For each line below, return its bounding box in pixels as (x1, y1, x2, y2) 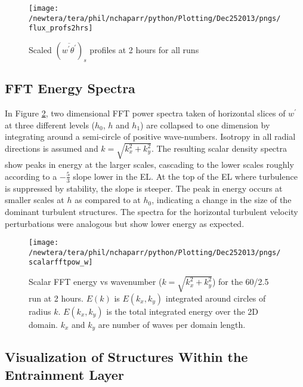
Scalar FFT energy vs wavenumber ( (29, 275, 162, 288)
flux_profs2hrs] (29, 24, 93, 33)
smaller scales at (5, 193, 64, 206)
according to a (5, 170, 57, 182)
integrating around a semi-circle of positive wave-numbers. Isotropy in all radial (5, 130, 296, 143)
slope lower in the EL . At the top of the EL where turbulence (73, 170, 298, 182)
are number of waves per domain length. (98, 318, 246, 330)
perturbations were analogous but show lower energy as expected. (5, 217, 245, 229)
